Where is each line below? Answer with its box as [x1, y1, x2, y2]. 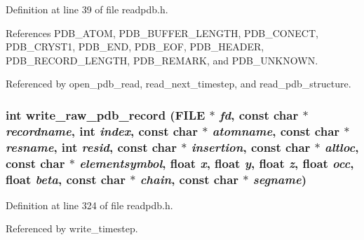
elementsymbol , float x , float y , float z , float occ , [79, 154, 354, 171]
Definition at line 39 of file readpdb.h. [6, 2, 168, 16]
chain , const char [140, 170, 239, 188]
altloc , [325, 138, 359, 155]
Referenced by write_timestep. [6, 221, 138, 236]
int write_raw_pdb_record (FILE [6, 106, 205, 123]
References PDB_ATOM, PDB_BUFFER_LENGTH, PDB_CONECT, [6, 25, 318, 40]
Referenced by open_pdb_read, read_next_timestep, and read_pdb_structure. [6, 76, 351, 91]
